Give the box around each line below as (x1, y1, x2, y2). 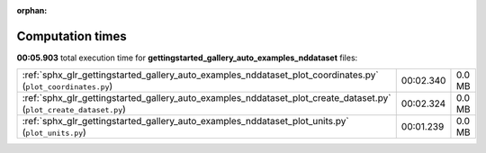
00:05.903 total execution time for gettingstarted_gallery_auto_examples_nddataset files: (16, 52, 358, 63)
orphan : (16, 5, 48, 15)
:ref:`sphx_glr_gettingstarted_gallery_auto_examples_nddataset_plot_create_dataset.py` (22, 92, 391, 104)
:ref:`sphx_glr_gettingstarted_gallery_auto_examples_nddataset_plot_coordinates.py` (22, 68, 379, 81)
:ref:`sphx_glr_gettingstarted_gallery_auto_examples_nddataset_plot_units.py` (22, 115, 350, 128)
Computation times (16, 28, 127, 44)
